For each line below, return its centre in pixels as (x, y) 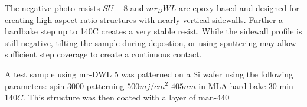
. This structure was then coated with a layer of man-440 (126, 97)
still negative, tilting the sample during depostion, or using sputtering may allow (151, 42)
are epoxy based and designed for (239, 8)
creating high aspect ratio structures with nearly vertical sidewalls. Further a (144, 19)
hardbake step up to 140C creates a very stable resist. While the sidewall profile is (153, 31)
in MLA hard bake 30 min (246, 85)
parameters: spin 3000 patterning (65, 85)
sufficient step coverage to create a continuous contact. (103, 54)
